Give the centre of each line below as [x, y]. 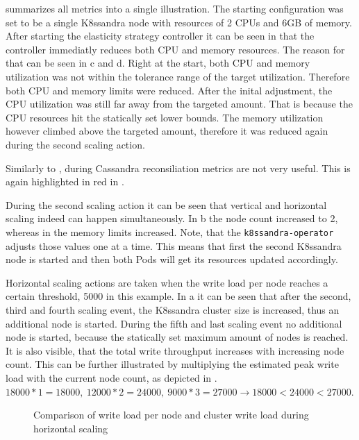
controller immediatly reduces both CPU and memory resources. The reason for [175, 49]
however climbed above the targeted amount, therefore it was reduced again [167, 131]
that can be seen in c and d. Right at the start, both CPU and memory [158, 63]
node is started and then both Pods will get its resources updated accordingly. [172, 259]
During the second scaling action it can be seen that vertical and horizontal [166, 204]
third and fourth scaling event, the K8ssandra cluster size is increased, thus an [173, 309]
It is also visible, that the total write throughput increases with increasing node [175, 350]
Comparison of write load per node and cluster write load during [171, 415]
